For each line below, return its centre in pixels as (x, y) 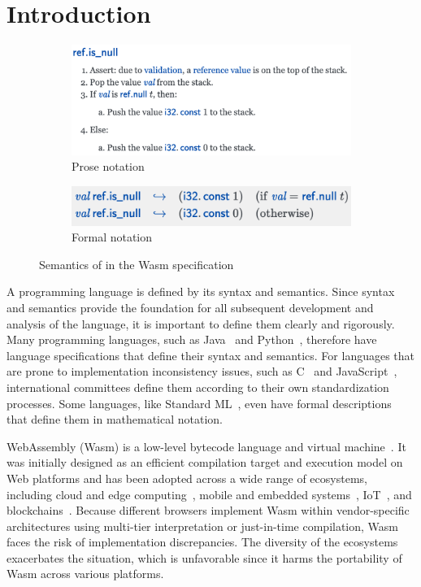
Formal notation (112, 237)
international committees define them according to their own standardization (198, 387)
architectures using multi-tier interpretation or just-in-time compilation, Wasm (203, 526)
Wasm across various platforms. (85, 574)
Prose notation (108, 166)
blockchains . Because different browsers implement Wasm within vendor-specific (208, 510)
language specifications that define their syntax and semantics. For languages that (211, 355)
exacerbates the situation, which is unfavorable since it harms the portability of (204, 557)
